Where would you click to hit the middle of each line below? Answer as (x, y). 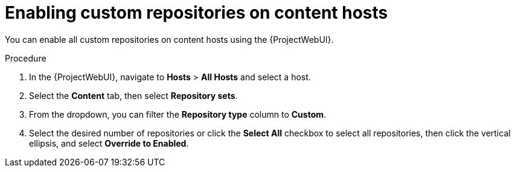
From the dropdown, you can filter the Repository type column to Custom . (178, 114)
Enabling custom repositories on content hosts (197, 13)
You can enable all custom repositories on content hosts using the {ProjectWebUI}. (169, 39)
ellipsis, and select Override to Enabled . (109, 143)
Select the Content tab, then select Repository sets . (133, 95)
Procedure (26, 58)
